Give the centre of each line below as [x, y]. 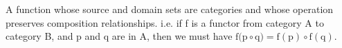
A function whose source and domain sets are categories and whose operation [170, 9]
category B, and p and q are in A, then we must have [119, 36]
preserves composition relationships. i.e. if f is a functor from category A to [165, 22]
